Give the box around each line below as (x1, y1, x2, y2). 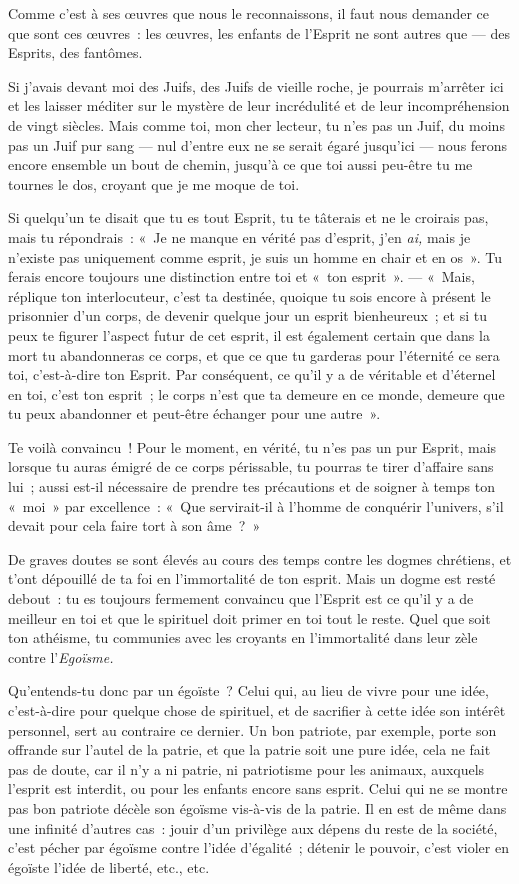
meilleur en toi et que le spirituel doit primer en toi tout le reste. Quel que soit (8, 607, 491, 628)
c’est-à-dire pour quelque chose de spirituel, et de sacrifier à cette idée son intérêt (8, 700, 506, 720)
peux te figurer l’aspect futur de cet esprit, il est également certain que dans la (8, 324, 490, 345)
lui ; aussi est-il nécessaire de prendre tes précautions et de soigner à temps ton (8, 476, 495, 497)
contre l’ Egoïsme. (8, 646, 114, 667)
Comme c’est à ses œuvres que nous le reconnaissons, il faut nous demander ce (8, 3, 490, 23)
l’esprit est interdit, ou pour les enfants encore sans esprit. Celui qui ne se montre (8, 778, 508, 799)
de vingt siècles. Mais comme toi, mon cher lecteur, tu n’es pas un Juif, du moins (8, 114, 505, 135)
